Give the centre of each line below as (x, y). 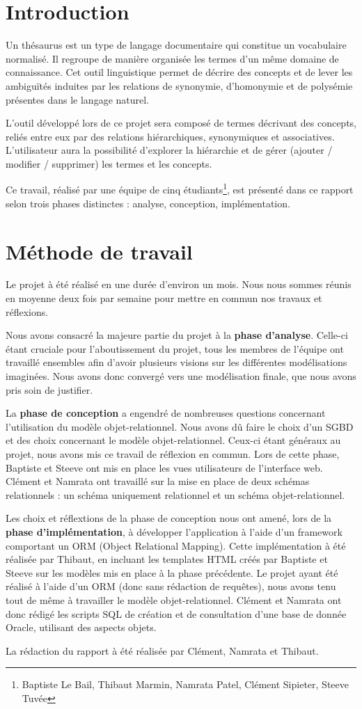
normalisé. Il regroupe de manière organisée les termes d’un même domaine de (172, 58)
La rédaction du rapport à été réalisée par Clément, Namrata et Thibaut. (162, 650)
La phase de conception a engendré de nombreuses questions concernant (166, 413)
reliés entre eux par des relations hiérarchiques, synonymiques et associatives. (170, 136)
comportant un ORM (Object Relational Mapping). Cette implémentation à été (176, 545)
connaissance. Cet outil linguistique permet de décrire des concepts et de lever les (179, 72)
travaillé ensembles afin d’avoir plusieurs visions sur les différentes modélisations (176, 362)
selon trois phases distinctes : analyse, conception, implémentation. (148, 203)
